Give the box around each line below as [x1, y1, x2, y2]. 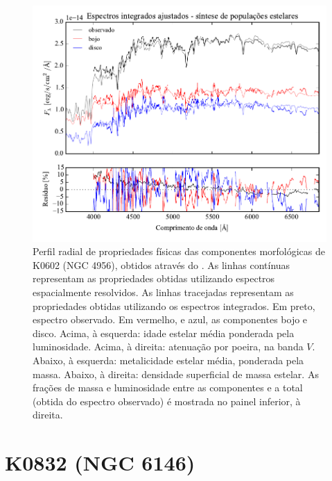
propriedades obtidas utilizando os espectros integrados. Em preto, [33, 298, 315, 313]
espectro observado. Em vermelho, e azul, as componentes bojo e [33, 312, 308, 327]
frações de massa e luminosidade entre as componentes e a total [33, 380, 303, 395]
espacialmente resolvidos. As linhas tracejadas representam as [33, 285, 294, 300]
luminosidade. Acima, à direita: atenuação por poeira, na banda [33, 339, 304, 354]
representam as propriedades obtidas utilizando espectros [33, 271, 275, 286]
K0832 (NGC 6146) [5, 448, 195, 477]
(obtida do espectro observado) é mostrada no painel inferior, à [33, 393, 301, 408]
